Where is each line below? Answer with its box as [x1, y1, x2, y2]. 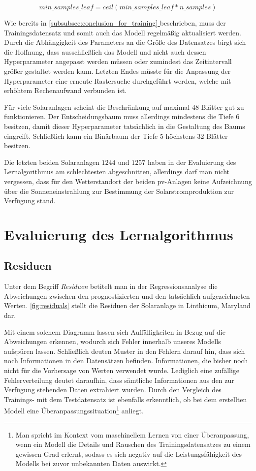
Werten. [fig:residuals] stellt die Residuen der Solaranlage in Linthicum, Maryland [4, 300, 251, 311]
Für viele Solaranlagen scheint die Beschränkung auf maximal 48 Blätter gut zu [4, 101, 244, 112]
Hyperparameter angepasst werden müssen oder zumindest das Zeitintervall [4, 56, 232, 66]
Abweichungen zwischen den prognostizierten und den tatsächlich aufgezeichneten [4, 290, 250, 301]
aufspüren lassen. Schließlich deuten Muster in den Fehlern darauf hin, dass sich [4, 345, 245, 356]
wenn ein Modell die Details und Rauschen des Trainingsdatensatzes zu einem [15, 439, 251, 449]
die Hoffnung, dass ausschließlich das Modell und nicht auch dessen [4, 46, 206, 57]
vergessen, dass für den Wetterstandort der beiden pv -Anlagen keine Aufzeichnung [4, 176, 252, 186]
